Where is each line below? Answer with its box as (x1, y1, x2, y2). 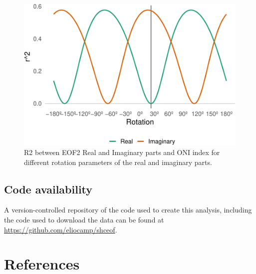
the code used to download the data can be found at (4, 214, 164, 224)
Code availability (4, 181, 93, 196)
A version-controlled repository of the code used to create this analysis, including (4, 204, 252, 215)
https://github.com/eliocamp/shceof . (4, 224, 117, 234)
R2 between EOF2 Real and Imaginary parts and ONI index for (24, 146, 220, 157)
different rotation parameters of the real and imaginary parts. (24, 156, 212, 167)
